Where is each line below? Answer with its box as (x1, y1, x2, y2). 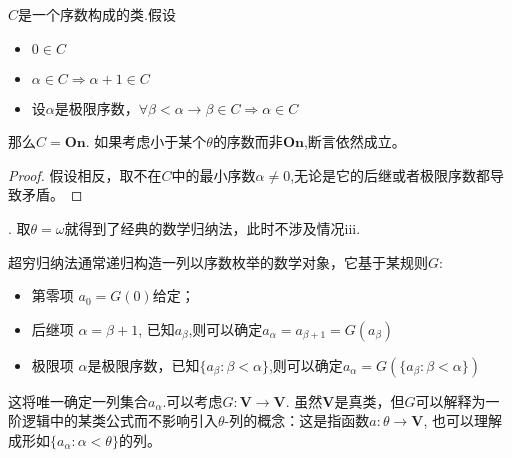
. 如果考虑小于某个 (85, 131, 207, 152)
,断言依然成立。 (303, 131, 406, 152)
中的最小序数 (171, 164, 256, 185)
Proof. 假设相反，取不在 (8, 164, 162, 185)
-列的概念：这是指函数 (224, 410, 370, 431)
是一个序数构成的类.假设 (18, 4, 176, 24)
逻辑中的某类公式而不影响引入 (21, 410, 218, 431)
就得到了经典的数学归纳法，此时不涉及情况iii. (64, 217, 361, 238)
